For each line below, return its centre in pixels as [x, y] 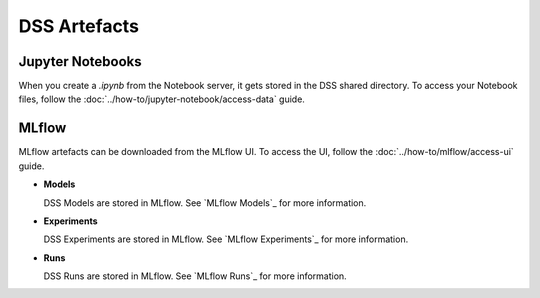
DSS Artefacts [79, 26]
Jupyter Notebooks [80, 61]
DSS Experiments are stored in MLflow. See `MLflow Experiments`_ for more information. [226, 239]
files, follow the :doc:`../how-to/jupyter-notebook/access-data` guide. [161, 99]
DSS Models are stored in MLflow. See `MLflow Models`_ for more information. [205, 202]
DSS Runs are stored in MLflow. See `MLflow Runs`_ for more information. [195, 276]
